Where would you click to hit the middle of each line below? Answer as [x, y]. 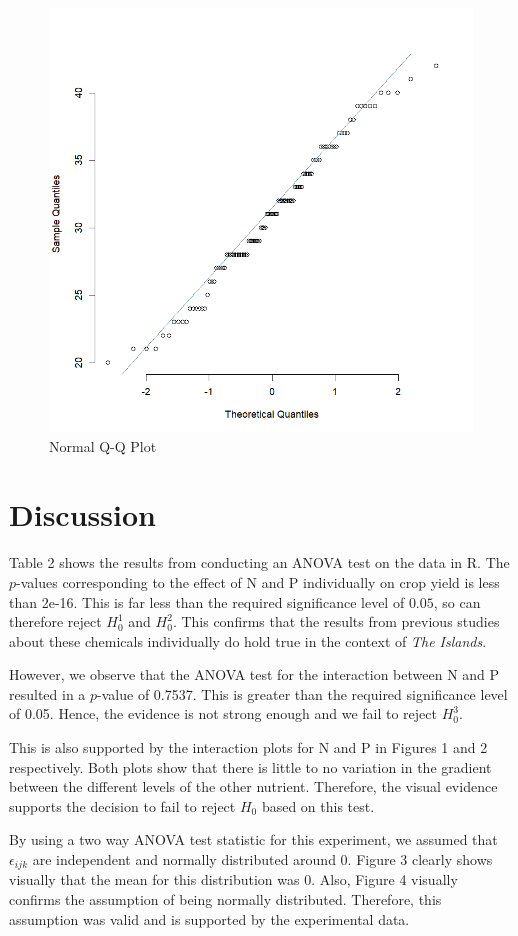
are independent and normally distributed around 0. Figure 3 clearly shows [262, 859]
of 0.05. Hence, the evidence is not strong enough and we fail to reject [223, 713]
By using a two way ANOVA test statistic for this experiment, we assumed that [253, 839]
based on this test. [318, 805]
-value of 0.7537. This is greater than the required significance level [302, 693]
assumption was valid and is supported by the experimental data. [209, 918]
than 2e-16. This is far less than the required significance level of [207, 601]
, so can [457, 601]
